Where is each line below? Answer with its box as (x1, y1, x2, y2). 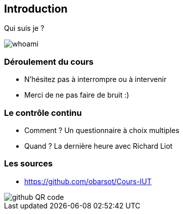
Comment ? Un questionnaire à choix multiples (24, 125, 179, 135)
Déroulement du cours (4, 56, 94, 67)
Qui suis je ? (4, 24, 44, 33)
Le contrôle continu (4, 107, 82, 118)
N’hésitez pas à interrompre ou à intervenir (24, 75, 167, 84)
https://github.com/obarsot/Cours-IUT (24, 177, 152, 186)
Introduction (4, 3, 68, 15)
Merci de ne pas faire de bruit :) (24, 91, 129, 100)
